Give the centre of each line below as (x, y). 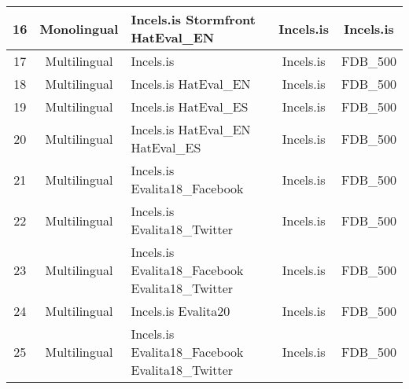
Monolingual (79, 28)
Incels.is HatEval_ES (190, 106)
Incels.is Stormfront (193, 19)
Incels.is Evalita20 (181, 311)
